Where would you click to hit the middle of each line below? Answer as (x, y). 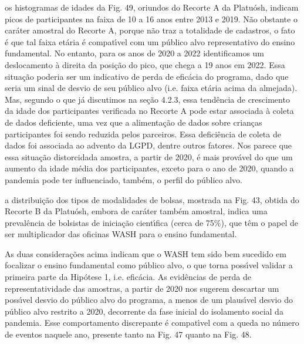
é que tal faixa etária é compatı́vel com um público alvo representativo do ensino (150, 41)
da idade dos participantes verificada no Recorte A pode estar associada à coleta (149, 111)
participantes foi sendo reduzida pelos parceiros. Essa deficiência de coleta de (143, 134)
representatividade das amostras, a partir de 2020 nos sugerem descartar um (142, 288)
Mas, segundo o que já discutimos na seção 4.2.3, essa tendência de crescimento (147, 99)
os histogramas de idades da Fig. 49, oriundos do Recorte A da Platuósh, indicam (152, 7)
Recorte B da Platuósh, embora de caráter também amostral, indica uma (136, 211)
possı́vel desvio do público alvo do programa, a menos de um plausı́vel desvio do (149, 300)
